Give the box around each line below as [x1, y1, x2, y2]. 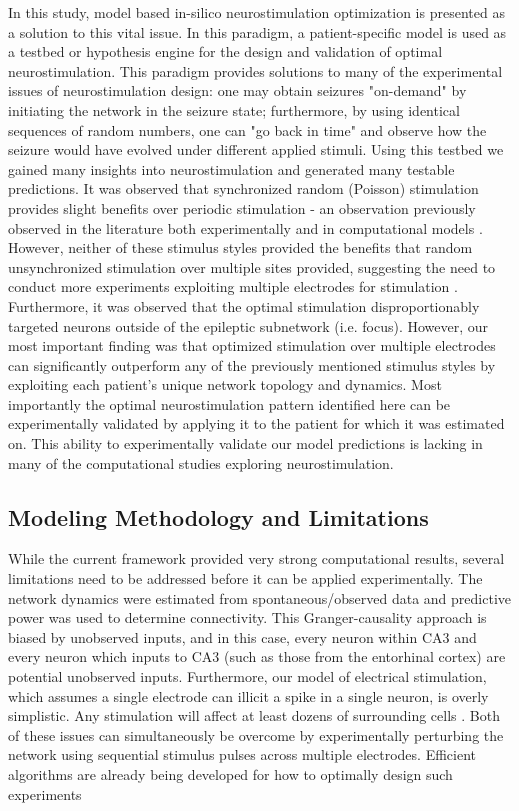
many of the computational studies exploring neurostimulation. [8, 452, 394, 473]
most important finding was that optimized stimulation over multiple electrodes [8, 335, 496, 356]
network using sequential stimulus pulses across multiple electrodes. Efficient [8, 744, 477, 765]
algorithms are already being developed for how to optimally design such [8, 763, 453, 784]
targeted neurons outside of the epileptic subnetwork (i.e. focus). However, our [8, 315, 489, 336]
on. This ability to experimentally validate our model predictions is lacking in [8, 433, 483, 454]
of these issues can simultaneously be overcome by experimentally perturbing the [8, 724, 504, 745]
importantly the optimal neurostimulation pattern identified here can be [8, 393, 451, 414]
